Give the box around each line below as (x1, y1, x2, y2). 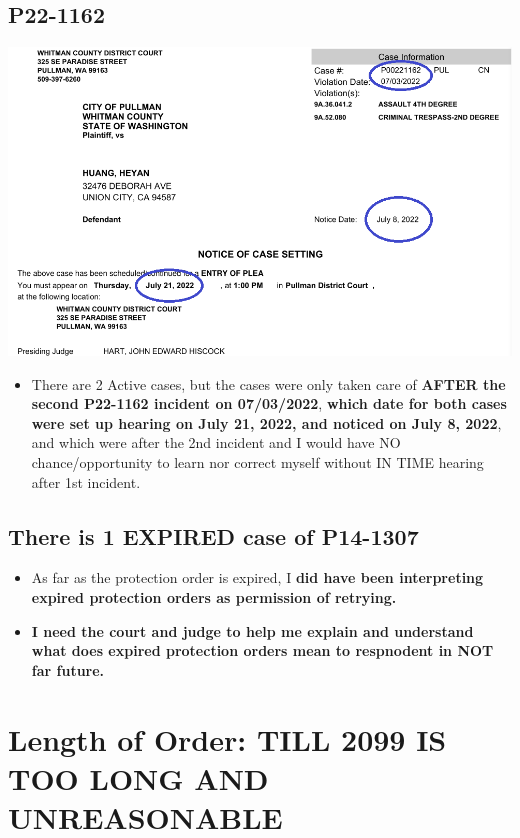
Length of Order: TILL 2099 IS (8, 718, 447, 759)
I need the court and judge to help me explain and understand (31, 620, 474, 641)
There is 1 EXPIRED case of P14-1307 (8, 520, 419, 551)
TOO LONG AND (8, 757, 269, 798)
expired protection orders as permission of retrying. (31, 587, 397, 608)
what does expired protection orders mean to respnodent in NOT (31, 640, 494, 661)
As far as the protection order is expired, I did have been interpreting (31, 567, 484, 588)
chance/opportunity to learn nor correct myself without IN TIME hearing (31, 452, 484, 473)
